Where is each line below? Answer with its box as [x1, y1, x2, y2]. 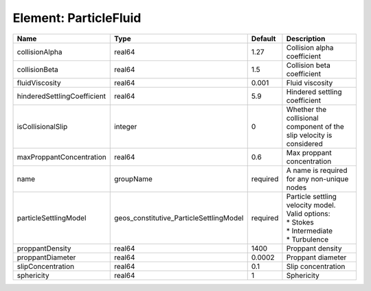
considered [286, 139, 323, 148]
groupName [113, 174, 153, 183]
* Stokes [286, 217, 314, 226]
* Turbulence [286, 234, 329, 244]
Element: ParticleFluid [12, 10, 142, 25]
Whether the [286, 104, 327, 114]
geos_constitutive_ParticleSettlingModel [113, 213, 244, 222]
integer [113, 121, 137, 131]
